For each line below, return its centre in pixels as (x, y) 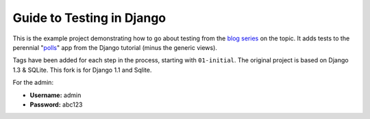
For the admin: (33, 83)
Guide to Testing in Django (89, 18)
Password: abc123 (56, 104)
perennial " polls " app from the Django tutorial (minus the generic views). (115, 47)
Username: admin (56, 95)
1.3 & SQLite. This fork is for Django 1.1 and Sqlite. (82, 70)
